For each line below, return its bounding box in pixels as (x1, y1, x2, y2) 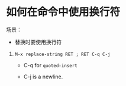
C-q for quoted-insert (23, 61, 78, 68)
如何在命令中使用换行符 (6, 5, 121, 19)
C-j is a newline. (23, 73, 63, 80)
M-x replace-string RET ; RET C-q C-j (14, 51, 111, 57)
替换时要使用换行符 (14, 38, 62, 45)
